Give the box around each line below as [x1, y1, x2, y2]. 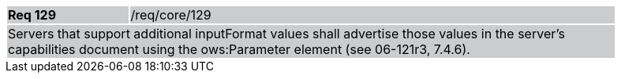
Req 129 [8, 7, 57, 23]
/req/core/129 [130, 7, 211, 23]
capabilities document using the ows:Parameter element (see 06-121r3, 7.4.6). [8, 41, 470, 57]
